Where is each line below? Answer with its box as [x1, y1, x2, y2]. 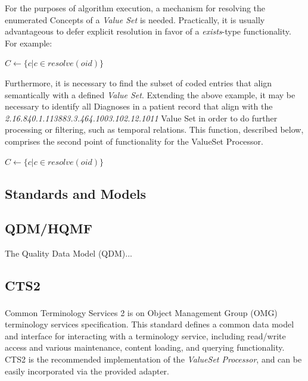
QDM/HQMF [5, 219, 92, 238]
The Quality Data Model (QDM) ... [5, 247, 132, 260]
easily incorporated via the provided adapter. [5, 364, 169, 377]
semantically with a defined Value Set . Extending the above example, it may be [5, 88, 295, 101]
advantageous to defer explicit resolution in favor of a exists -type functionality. [5, 25, 291, 38]
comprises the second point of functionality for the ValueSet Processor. [5, 135, 263, 147]
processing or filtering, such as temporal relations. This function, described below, [5, 123, 304, 136]
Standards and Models [5, 184, 147, 202]
